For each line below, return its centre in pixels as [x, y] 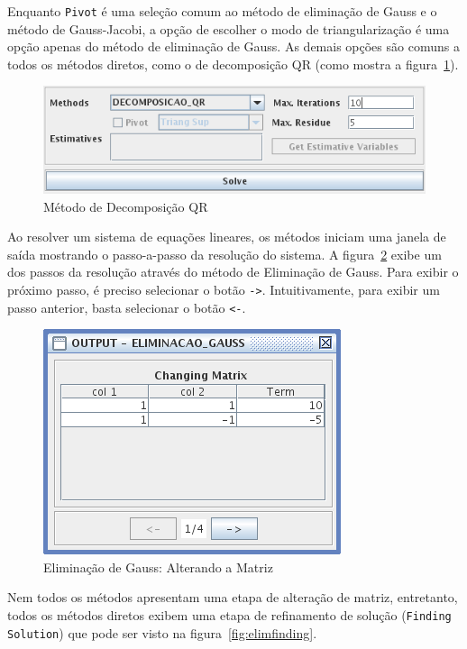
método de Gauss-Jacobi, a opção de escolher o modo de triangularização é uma [229, 28]
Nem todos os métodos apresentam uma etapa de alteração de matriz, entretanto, [233, 597]
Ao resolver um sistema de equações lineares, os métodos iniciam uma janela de [227, 237]
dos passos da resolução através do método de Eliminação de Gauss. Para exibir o [233, 272]
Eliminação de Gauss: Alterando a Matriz [158, 567]
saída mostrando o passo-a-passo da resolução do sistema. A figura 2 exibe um [224, 254]
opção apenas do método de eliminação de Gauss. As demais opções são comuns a [233, 46]
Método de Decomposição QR [126, 206]
